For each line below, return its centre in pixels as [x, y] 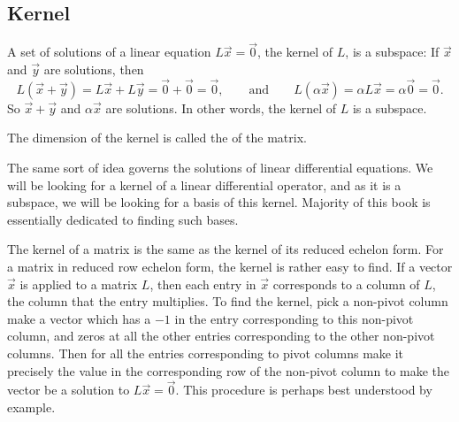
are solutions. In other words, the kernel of [221, 107]
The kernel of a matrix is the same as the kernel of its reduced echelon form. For [226, 249]
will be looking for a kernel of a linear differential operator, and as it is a [204, 184]
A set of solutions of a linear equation [109, 52]
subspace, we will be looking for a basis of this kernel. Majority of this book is [219, 202]
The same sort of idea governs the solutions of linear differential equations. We [220, 168]
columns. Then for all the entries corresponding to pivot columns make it [206, 353]
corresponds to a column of [346, 284]
